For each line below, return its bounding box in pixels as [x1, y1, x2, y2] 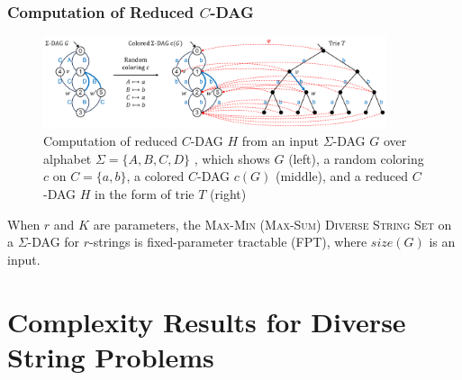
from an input [241, 131, 319, 150]
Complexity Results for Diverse [7, 303, 406, 339]
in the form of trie [95, 184, 195, 203]
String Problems [7, 338, 214, 375]
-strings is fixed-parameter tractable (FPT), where [89, 232, 367, 251]
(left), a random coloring [288, 149, 424, 167]
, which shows [194, 149, 270, 167]
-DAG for [27, 232, 80, 251]
